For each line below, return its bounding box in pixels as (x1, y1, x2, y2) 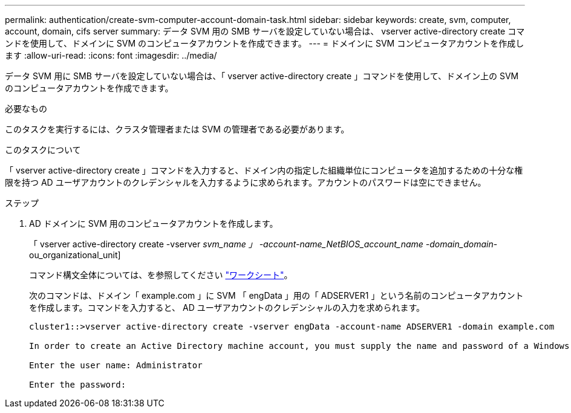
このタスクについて (5, 145, 81, 155)
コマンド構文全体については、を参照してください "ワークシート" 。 (29, 270, 293, 280)
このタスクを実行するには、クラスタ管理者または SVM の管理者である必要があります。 (5, 124, 350, 134)
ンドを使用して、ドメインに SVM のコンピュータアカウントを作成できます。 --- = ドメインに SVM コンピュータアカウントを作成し (5, 38, 524, 48)
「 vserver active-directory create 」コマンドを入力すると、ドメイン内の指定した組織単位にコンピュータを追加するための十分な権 (5, 165, 523, 175)
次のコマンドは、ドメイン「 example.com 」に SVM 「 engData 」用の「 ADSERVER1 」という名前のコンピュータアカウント (29, 290, 524, 301)
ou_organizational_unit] (29, 250, 121, 260)
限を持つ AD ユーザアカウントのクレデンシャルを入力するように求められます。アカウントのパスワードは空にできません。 (5, 177, 486, 187)
